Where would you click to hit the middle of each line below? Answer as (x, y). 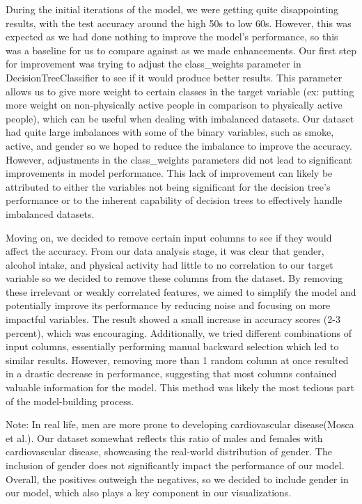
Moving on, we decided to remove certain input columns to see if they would (169, 237)
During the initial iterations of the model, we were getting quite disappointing (172, 9)
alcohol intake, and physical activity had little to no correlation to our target (170, 264)
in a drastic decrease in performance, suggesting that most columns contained (171, 373)
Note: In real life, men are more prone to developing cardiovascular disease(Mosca (180, 424)
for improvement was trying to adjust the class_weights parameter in (154, 64)
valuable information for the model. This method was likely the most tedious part (180, 387)
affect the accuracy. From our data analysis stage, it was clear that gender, (165, 251)
